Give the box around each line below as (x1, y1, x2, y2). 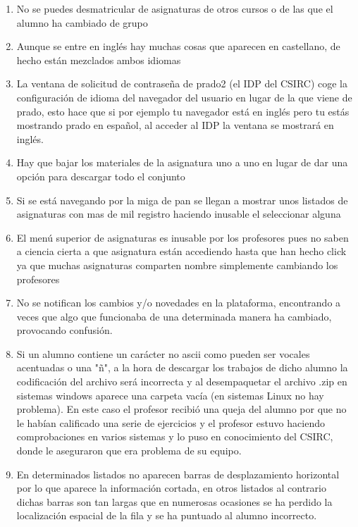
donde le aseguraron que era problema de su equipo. (16, 443, 242, 458)
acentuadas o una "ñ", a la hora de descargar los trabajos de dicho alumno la (16, 360, 348, 375)
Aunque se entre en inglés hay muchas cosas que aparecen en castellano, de (16, 39, 340, 54)
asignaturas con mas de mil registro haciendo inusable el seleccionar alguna (16, 206, 341, 221)
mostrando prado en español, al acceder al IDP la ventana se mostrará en (16, 118, 334, 132)
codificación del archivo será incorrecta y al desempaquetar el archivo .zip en (16, 374, 347, 389)
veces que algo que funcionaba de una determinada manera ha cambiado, (16, 309, 332, 323)
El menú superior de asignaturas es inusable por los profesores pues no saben (16, 230, 349, 244)
